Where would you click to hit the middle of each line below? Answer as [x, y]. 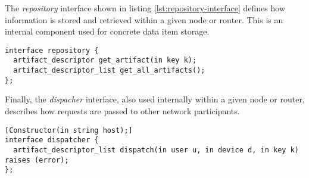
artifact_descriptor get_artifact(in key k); [105, 60]
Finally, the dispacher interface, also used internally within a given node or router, [155, 99]
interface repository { [52, 50]
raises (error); [37, 160]
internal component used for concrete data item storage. [107, 31]
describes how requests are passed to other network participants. [122, 111]
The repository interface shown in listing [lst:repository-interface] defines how [145, 8]
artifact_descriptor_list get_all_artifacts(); [109, 71]
